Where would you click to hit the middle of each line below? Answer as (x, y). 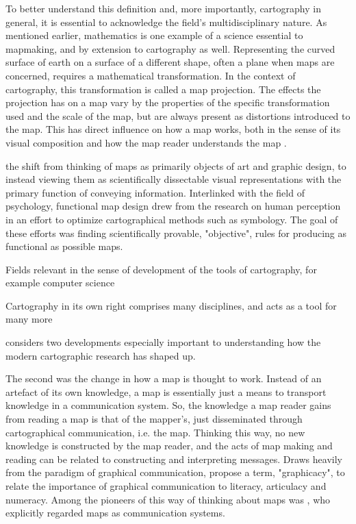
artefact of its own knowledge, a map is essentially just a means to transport (166, 391)
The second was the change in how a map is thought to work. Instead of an (164, 378)
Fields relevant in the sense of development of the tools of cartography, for (161, 269)
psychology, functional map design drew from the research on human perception (173, 206)
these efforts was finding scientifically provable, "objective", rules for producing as (176, 233)
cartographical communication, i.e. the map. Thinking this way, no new (155, 432)
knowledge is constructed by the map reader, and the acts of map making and (169, 446)
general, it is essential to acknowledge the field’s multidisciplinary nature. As (166, 22)
